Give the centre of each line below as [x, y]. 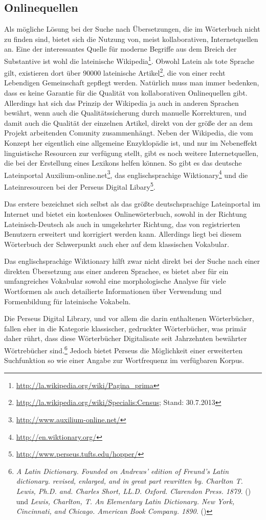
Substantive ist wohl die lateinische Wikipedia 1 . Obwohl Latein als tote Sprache [129, 60]
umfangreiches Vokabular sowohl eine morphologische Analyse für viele [115, 281]
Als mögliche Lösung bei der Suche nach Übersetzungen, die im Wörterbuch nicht [132, 29]
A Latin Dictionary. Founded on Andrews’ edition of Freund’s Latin [122, 471]
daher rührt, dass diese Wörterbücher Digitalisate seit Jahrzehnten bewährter [126, 338]
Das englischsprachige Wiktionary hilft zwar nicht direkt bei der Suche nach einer [132, 261]
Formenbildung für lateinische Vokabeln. [68, 301]
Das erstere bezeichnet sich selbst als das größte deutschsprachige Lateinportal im [132, 204]
